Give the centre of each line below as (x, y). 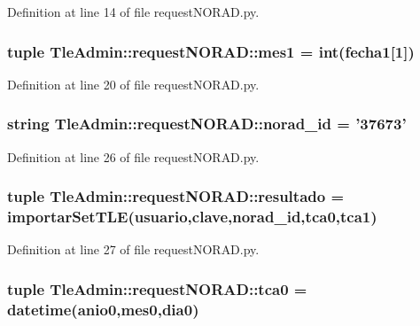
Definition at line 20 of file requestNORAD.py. (133, 84)
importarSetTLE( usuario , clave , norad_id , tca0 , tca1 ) (192, 217)
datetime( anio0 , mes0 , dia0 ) (103, 309)
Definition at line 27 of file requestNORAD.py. (133, 249)
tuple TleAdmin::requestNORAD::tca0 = (157, 288)
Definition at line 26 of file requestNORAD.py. (133, 156)
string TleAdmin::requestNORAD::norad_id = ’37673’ (207, 124)
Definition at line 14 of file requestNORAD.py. (133, 12)
